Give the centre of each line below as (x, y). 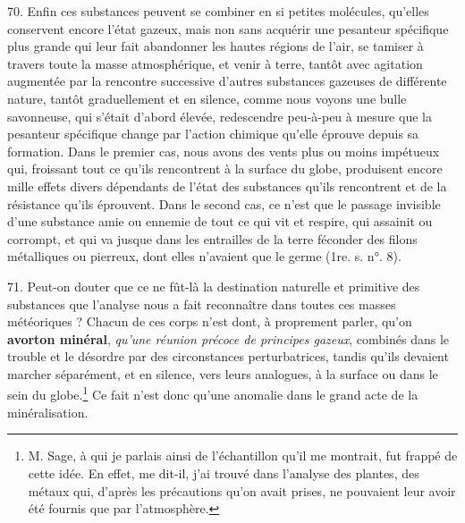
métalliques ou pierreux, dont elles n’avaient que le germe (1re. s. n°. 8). (204, 256)
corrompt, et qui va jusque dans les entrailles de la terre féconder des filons (212, 238)
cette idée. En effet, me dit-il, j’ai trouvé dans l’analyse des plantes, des (224, 472)
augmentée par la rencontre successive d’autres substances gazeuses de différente (227, 81)
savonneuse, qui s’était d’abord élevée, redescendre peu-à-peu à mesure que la (220, 116)
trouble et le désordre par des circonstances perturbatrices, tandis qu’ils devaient (228, 356)
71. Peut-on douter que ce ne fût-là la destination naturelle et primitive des (214, 286)
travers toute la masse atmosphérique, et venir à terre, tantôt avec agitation (215, 63)
